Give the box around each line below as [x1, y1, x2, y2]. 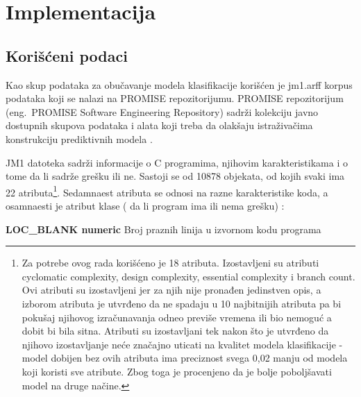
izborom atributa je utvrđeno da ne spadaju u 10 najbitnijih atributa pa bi [22, 296, 342, 310]
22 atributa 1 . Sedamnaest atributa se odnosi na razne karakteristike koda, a [6, 183, 328, 199]
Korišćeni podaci [6, 44, 128, 66]
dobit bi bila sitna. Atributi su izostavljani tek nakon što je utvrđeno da [22, 323, 329, 338]
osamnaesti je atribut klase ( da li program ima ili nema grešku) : [6, 198, 285, 212]
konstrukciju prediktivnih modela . [6, 131, 153, 146]
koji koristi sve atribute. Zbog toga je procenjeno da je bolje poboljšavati [22, 364, 332, 378]
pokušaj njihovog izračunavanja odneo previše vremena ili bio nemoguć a [22, 310, 332, 324]
